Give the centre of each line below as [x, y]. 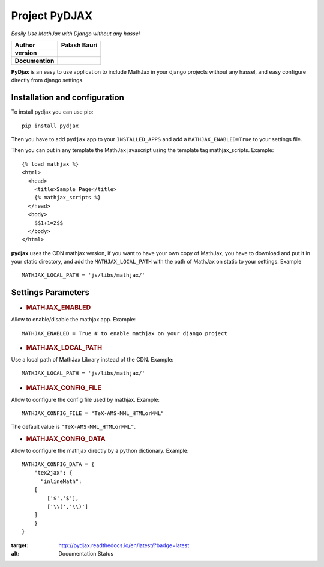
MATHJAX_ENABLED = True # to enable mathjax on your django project [124, 333]
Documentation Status [86, 553]
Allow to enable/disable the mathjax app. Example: [73, 320]
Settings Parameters [50, 292]
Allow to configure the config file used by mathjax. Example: [85, 399]
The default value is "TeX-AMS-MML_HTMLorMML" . [73, 427]
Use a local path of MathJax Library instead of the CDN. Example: [92, 359]
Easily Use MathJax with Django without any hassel [76, 34]
